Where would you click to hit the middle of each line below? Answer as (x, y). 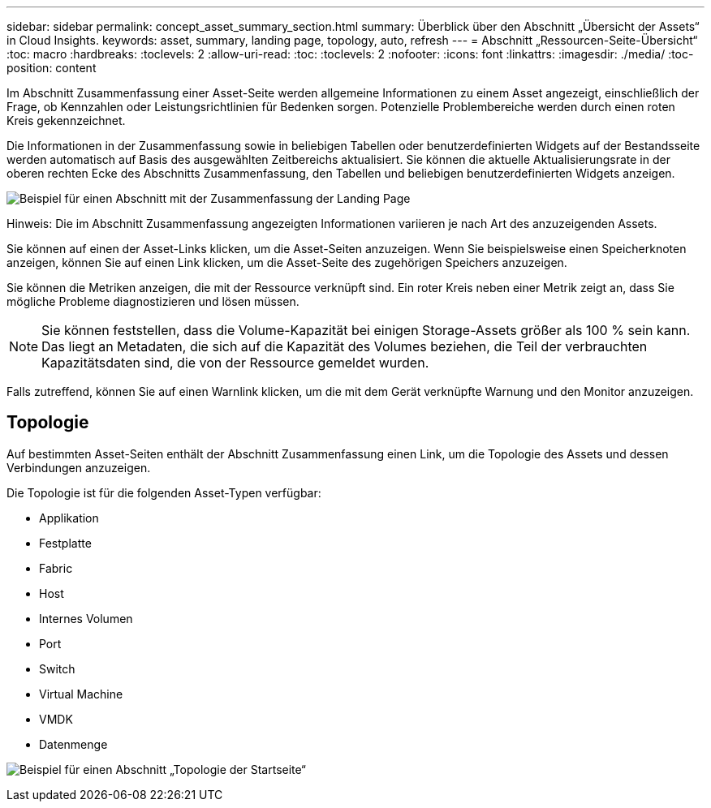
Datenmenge (73, 744)
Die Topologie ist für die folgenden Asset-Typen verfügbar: (164, 492)
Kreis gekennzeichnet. (66, 120)
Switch (57, 668)
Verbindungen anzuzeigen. (79, 467)
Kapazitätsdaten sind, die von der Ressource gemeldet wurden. (235, 363)
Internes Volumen (86, 618)
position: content (52, 68)
